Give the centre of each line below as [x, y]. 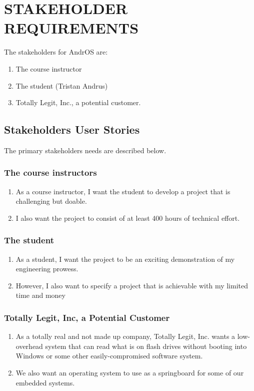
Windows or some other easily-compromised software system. [109, 356]
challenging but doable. [51, 201]
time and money [40, 295]
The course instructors [50, 172]
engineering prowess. [47, 269]
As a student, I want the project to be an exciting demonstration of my [125, 259]
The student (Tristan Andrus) [62, 85]
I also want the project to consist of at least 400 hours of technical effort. [128, 218]
